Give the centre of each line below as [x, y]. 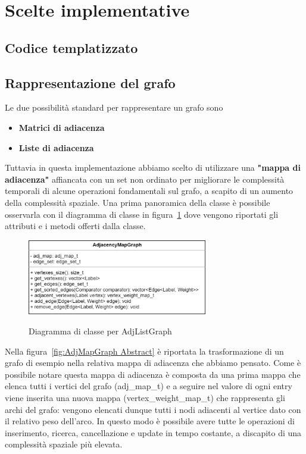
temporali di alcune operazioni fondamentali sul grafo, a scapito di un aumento [149, 191]
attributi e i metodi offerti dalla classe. [75, 226]
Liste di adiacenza [56, 147]
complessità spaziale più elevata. [64, 444]
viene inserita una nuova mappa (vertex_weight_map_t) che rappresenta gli [145, 397]
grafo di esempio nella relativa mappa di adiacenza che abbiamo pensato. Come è [153, 363]
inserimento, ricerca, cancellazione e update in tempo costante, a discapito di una [153, 432]
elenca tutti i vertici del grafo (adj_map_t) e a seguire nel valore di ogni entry [149, 386]
